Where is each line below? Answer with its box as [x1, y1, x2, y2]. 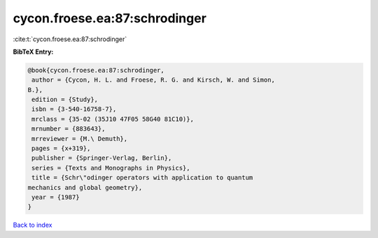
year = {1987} [31, 193, 80, 201]
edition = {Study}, [31, 96, 98, 104]
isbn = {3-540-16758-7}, [31, 105, 117, 113]
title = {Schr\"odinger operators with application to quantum [31, 174, 253, 181]
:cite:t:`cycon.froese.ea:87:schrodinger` [13, 35, 127, 43]
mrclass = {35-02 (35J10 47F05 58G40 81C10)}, [31, 115, 194, 123]
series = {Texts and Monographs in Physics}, [31, 164, 190, 172]
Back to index [13, 221, 52, 230]
